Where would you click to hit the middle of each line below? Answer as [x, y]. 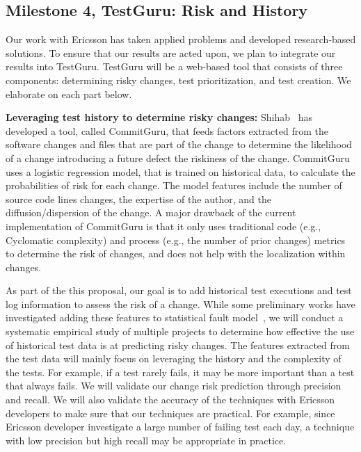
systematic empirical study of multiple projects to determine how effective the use [180, 331]
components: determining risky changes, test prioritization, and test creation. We [178, 80]
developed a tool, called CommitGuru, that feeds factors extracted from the [167, 130]
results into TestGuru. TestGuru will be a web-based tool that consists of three [174, 66]
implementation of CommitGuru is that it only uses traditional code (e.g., [163, 226]
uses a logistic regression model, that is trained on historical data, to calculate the [180, 171]
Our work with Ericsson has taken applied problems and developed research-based [181, 39]
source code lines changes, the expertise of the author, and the [138, 199]
